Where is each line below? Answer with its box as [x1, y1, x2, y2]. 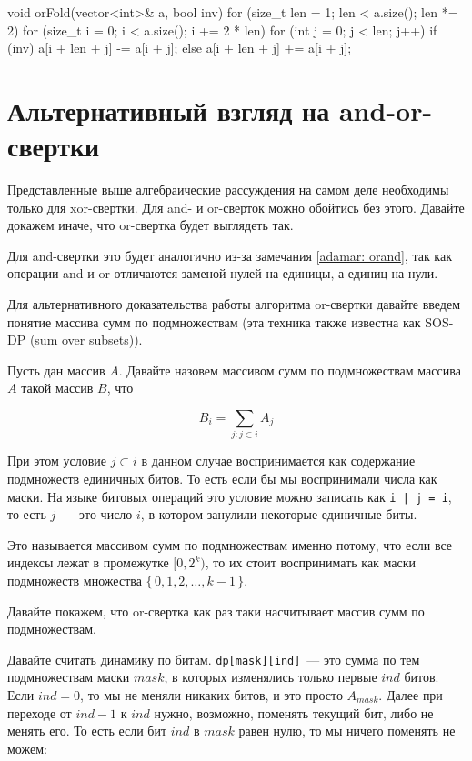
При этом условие [7, 451, 106, 470]
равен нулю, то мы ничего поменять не [238, 721, 456, 740]
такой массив [21, 378, 94, 397]
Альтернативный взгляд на [7, 91, 330, 128]
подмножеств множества [7, 570, 142, 589]
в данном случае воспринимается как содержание [141, 451, 416, 470]
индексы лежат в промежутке [7, 553, 169, 572]
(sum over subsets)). [29, 330, 143, 349]
